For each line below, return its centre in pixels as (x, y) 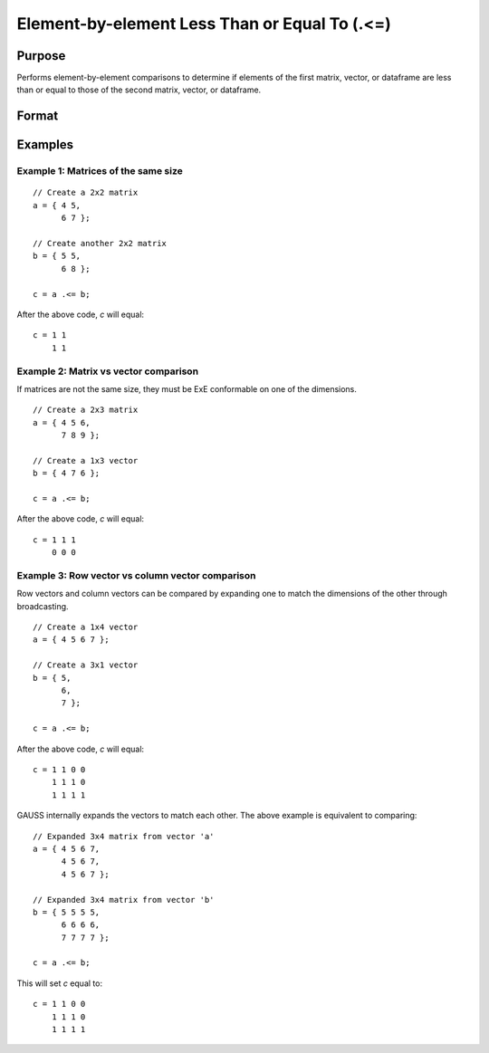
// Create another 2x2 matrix (100, 243)
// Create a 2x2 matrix (86, 193)
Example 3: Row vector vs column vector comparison (137, 575)
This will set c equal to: (60, 983)
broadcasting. (43, 606)
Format (38, 116)
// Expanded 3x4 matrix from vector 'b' (124, 900)
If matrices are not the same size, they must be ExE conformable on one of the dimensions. (187, 388)
